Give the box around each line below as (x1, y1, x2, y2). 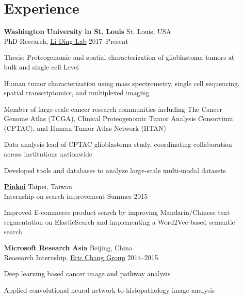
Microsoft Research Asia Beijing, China (4, 243, 132, 253)
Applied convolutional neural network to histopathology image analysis (4, 285, 215, 295)
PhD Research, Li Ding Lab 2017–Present (4, 35, 128, 46)
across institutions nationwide (4, 149, 92, 159)
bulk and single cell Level (4, 61, 79, 71)
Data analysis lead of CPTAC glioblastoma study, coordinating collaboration (4, 139, 232, 149)
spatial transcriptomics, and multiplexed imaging (4, 88, 149, 98)
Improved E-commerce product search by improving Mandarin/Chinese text (4, 207, 230, 217)
